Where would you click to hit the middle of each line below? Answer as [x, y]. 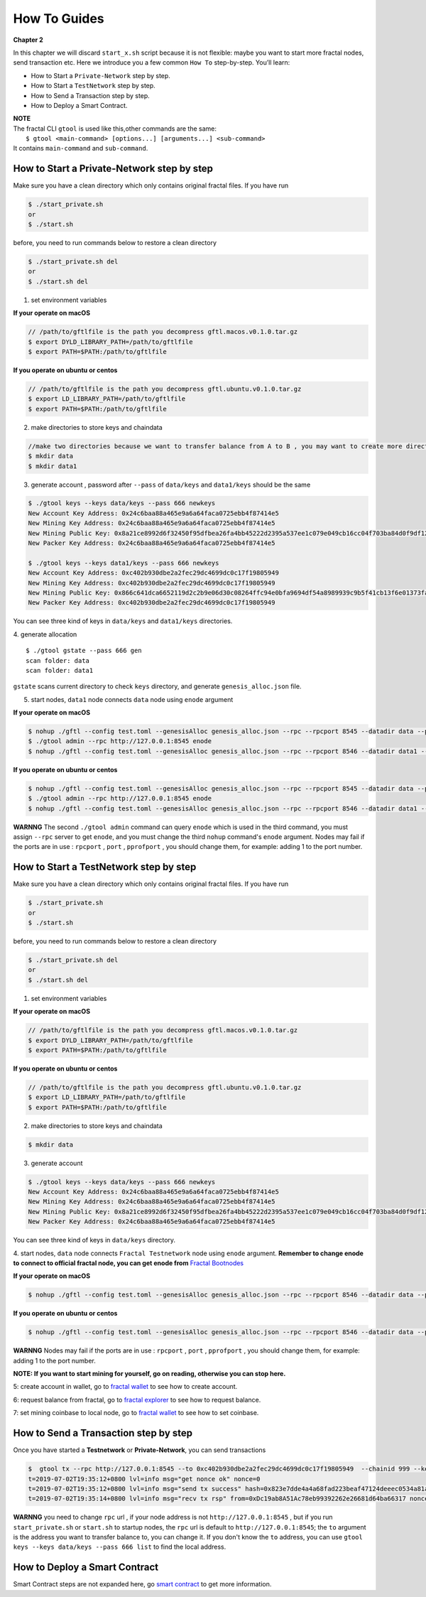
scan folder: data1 [60, 670]
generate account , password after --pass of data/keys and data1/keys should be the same [171, 484]
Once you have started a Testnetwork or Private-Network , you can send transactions [140, 1450]
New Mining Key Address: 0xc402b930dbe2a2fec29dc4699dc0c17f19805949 [152, 583]
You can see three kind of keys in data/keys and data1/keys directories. [123, 621]
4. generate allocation [45, 634]
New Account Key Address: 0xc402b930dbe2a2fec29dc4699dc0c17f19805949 [154, 573]
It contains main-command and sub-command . [81, 148]
